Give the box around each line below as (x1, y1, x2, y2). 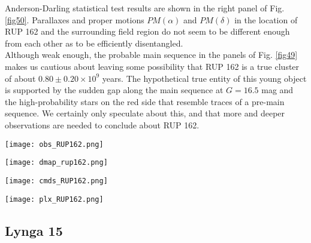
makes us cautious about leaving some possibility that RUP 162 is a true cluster (5, 60, 300, 72)
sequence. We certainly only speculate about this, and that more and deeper (5, 107, 285, 119)
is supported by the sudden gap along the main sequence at (5, 84, 224, 96)
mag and (261, 84, 294, 96)
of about (5, 72, 36, 84)
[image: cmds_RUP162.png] (5, 176, 108, 185)
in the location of (234, 13, 298, 26)
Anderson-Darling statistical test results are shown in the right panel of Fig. (5, 2, 285, 14)
